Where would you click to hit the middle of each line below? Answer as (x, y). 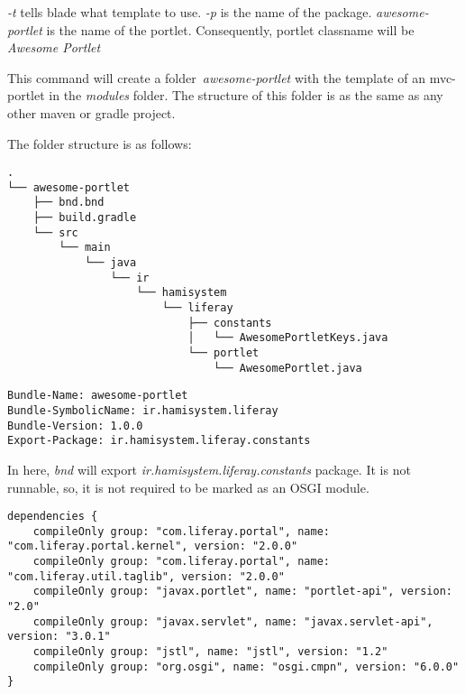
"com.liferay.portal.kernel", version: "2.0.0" (153, 546)
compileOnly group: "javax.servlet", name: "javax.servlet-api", (233, 621)
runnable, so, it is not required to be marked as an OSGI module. (188, 487)
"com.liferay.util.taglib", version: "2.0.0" (146, 576)
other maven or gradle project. (91, 112)
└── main (85, 248)
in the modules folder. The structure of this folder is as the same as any (246, 95)
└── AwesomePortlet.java (288, 368)
